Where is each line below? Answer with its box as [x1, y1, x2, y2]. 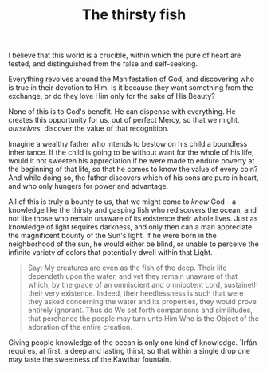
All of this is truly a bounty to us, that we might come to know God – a [8, 197, 237, 206]
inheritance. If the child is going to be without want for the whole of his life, [8, 147, 254, 157]
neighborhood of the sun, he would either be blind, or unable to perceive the [8, 239, 259, 249]
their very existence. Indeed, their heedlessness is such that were [27, 288, 244, 298]
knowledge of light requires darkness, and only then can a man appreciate [8, 222, 253, 232]
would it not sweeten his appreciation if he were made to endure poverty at [8, 156, 255, 166]
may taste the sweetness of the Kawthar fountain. [8, 354, 171, 364]
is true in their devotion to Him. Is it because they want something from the [8, 83, 253, 92]
